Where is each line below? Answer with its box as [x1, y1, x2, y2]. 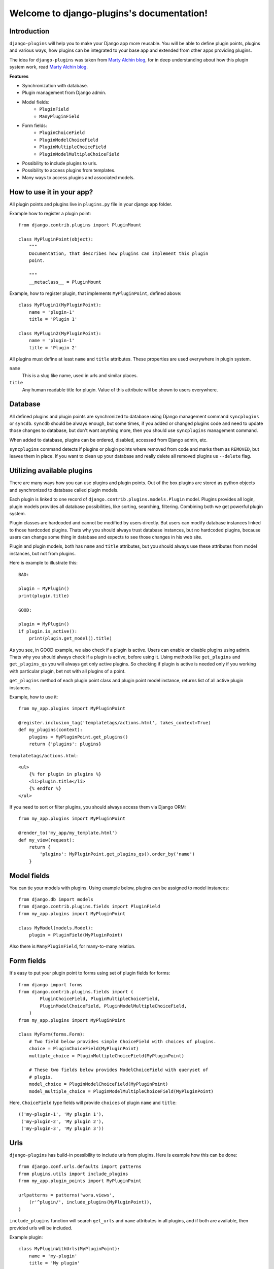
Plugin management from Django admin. [22, 89, 107, 96]
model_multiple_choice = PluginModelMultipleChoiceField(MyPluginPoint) [28, 1088, 214, 1094]
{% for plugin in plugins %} [28, 772, 101, 777]
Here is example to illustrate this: [9, 560, 78, 566]
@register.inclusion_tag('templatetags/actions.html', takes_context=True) [18, 720, 211, 726]
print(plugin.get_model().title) [28, 636, 113, 642]
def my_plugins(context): [18, 727, 83, 733]
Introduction [9, 27, 50, 36]
